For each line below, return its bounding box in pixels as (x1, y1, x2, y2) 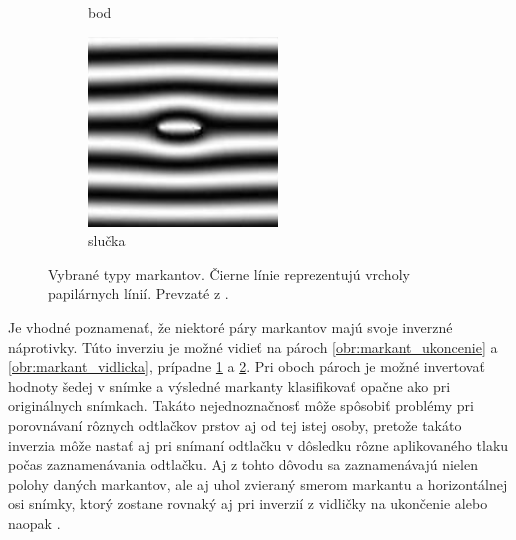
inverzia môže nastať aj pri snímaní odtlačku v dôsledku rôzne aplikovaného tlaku (8, 434, 509, 455)
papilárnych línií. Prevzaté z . (48, 283, 229, 304)
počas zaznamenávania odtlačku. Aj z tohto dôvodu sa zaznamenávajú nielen (8, 454, 478, 475)
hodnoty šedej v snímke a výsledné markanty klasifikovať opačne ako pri (8, 375, 451, 396)
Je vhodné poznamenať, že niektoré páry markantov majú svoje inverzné (8, 316, 453, 337)
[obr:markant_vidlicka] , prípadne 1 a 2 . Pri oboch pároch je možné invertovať (8, 356, 485, 377)
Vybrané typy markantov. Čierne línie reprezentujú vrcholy (48, 263, 410, 284)
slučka (88, 230, 126, 251)
